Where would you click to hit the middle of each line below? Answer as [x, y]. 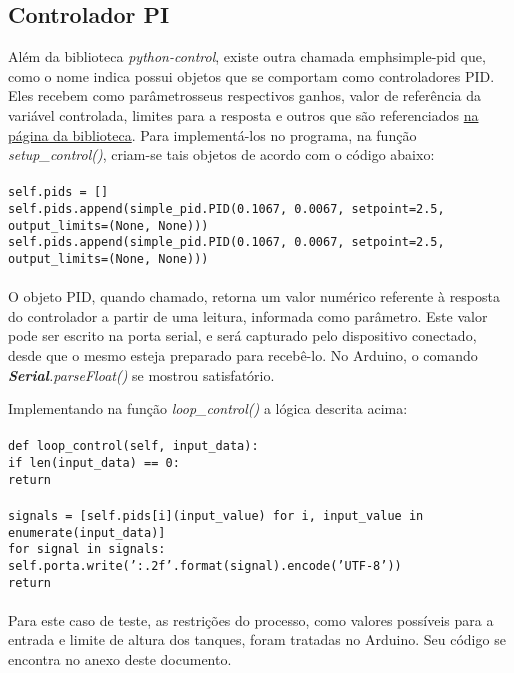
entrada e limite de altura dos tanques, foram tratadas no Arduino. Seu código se [257, 639]
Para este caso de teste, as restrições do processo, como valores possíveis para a [251, 619]
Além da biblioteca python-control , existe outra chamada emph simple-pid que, [247, 56]
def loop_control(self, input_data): [133, 446]
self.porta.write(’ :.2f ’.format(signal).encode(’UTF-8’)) [205, 565]
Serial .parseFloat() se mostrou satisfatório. [141, 374]
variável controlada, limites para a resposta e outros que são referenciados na [243, 114]
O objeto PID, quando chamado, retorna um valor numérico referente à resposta [254, 296]
